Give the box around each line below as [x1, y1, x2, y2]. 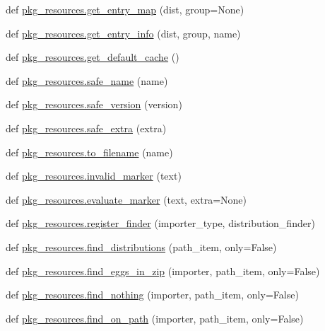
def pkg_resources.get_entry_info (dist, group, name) [6, 25, 241, 40]
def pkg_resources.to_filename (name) [6, 144, 173, 159]
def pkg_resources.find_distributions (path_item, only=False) [6, 239, 277, 254]
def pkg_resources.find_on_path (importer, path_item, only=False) [6, 310, 304, 325]
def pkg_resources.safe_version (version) [6, 97, 182, 112]
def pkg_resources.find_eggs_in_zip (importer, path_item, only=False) [6, 263, 320, 278]
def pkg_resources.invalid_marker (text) [6, 168, 182, 183]
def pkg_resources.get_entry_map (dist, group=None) [6, 2, 244, 16]
